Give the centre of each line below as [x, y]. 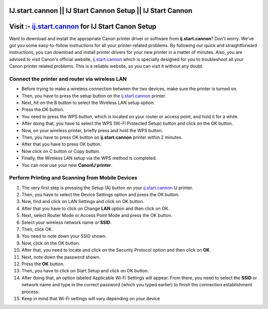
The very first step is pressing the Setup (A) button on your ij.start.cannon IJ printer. [107, 188]
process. [31, 292]
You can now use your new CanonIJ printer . [67, 165]
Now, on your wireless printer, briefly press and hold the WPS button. [92, 130]
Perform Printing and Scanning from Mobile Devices [73, 178]
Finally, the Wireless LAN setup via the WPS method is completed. [89, 158]
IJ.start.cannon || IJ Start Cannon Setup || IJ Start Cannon [101, 11]
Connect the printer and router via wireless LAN [68, 79]
